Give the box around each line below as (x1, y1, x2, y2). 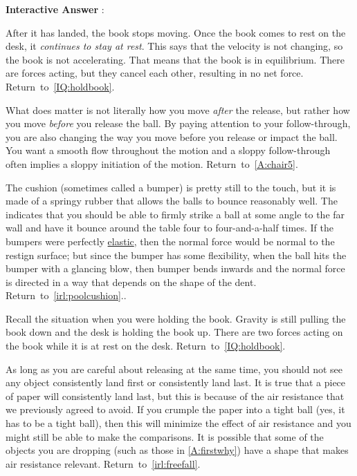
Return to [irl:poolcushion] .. (6, 288, 127, 303)
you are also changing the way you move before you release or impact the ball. (6, 129, 338, 144)
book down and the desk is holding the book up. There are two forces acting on (6, 325, 343, 339)
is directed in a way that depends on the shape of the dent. (6, 274, 257, 289)
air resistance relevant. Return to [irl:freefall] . (6, 456, 201, 470)
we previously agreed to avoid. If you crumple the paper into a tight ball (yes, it (6, 402, 345, 417)
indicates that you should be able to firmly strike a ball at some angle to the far (6, 207, 345, 221)
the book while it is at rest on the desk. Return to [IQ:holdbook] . (6, 339, 286, 353)
